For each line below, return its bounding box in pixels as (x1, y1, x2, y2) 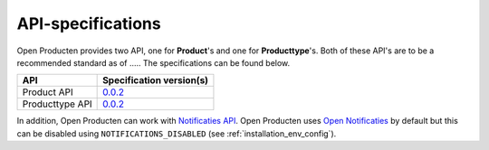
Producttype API (22, 98, 92, 110)
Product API (22, 86, 73, 98)
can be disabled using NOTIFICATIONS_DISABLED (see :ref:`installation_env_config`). (16, 127, 337, 139)
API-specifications (16, 14, 162, 33)
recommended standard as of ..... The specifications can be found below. (16, 57, 291, 68)
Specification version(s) (102, 74, 208, 87)
